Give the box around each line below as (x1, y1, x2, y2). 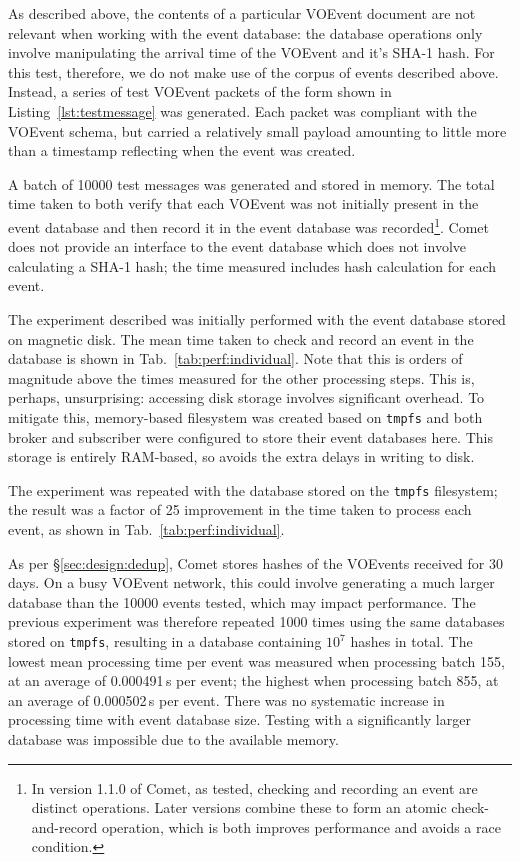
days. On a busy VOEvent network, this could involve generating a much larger (8, 572, 495, 593)
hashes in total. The (350, 631, 473, 651)
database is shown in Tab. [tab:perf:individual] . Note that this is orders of (8, 348, 463, 369)
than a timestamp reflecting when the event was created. (8, 140, 356, 161)
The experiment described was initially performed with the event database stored (8, 308, 506, 329)
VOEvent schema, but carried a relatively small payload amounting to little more (8, 120, 507, 141)
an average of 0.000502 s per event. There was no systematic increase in (8, 689, 445, 710)
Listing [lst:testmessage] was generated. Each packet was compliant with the (8, 100, 477, 121)
